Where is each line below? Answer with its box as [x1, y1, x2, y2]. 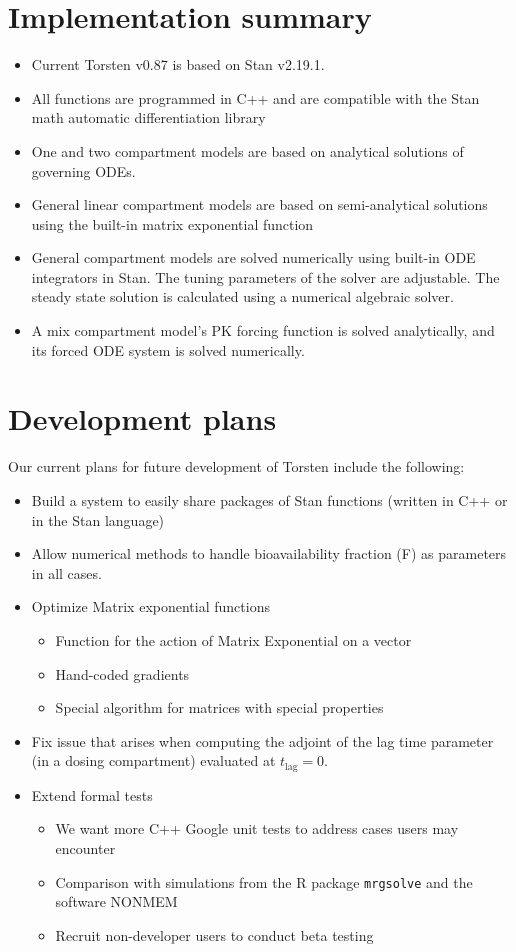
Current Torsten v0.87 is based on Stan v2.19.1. [31, 54, 325, 75]
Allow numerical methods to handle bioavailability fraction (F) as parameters [31, 543, 507, 564]
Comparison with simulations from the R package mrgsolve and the [55, 871, 473, 892]
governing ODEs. [31, 160, 136, 181]
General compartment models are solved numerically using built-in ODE [31, 247, 476, 268]
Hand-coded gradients [55, 663, 190, 684]
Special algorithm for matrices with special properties [55, 697, 384, 718]
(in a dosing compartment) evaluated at [31, 750, 276, 771]
